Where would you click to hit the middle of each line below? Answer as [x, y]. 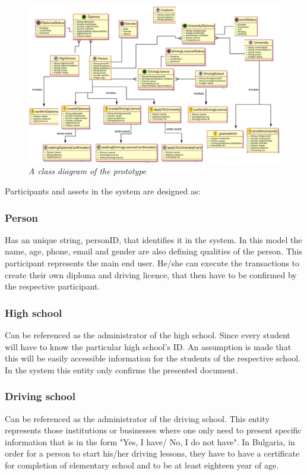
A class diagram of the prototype [88, 171]
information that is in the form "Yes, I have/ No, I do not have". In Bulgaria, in [150, 441]
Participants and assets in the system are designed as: [103, 191]
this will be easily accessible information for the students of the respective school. [153, 358]
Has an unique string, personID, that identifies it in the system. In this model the [153, 239]
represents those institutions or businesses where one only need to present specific [153, 430]
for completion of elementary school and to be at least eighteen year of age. [142, 465]
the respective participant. [53, 286]
